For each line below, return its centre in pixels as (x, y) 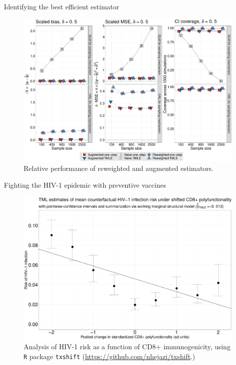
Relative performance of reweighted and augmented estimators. (119, 168)
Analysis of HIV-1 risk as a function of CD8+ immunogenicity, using (127, 347)
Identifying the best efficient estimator (62, 6)
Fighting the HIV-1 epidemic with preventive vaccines (85, 184)
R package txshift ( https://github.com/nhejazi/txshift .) (109, 356)
